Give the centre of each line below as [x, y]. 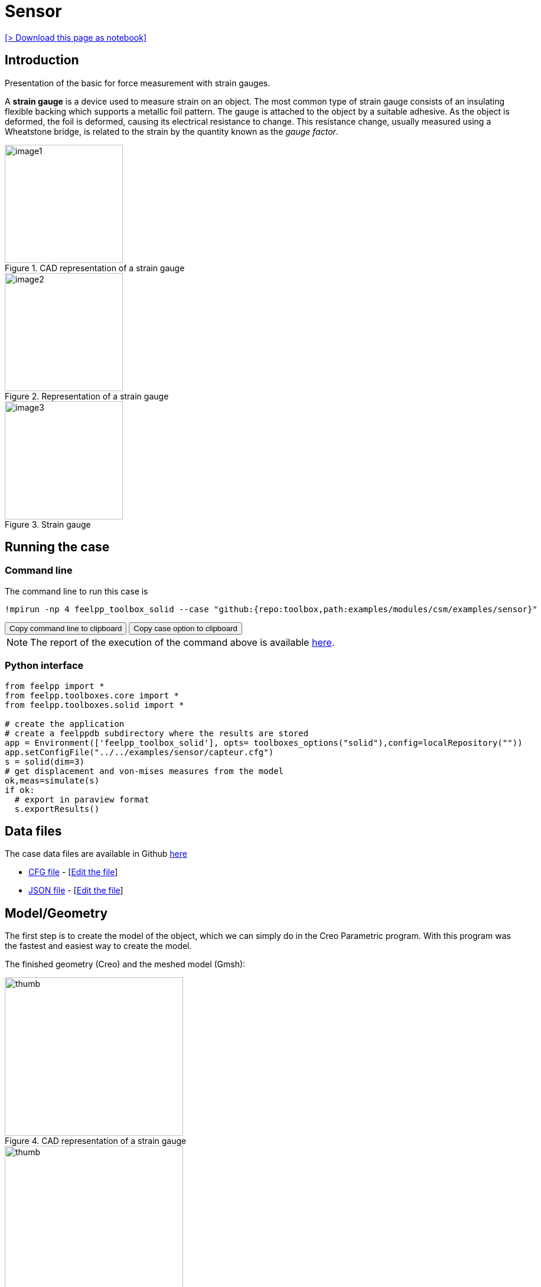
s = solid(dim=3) [45, 761]
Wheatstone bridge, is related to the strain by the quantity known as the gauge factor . [172, 131]
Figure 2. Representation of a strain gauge [87, 396]
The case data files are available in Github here [96, 854]
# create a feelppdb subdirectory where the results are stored [157, 733]
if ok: [20, 790]
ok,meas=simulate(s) [52, 780]
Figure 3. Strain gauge [48, 524]
